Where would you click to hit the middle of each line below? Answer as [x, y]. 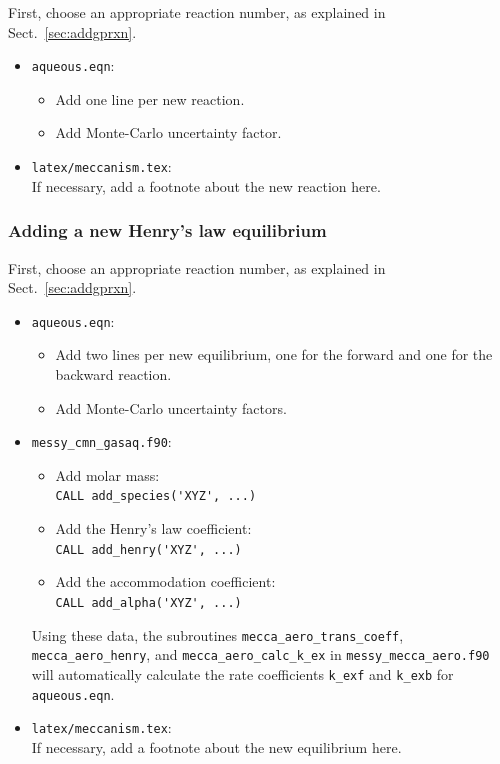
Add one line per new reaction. [150, 98]
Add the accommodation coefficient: [165, 581]
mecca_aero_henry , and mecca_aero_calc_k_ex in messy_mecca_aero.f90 [260, 654]
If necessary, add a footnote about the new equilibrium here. [216, 746]
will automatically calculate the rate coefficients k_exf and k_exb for [242, 673]
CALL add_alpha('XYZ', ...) [148, 602]
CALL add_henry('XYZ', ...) [148, 549]
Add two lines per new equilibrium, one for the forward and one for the [274, 354]
